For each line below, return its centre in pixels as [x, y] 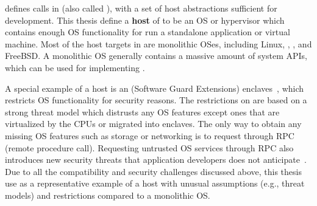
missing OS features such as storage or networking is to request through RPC [150, 135]
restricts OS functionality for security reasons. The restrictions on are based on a [156, 100]
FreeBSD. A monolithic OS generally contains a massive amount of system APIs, [156, 56]
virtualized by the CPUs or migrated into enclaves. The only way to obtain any [153, 124]
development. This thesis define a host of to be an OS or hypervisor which [145, 20]
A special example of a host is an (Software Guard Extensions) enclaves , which [155, 88]
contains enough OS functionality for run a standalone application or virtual [148, 32]
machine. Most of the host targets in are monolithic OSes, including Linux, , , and [158, 43]
